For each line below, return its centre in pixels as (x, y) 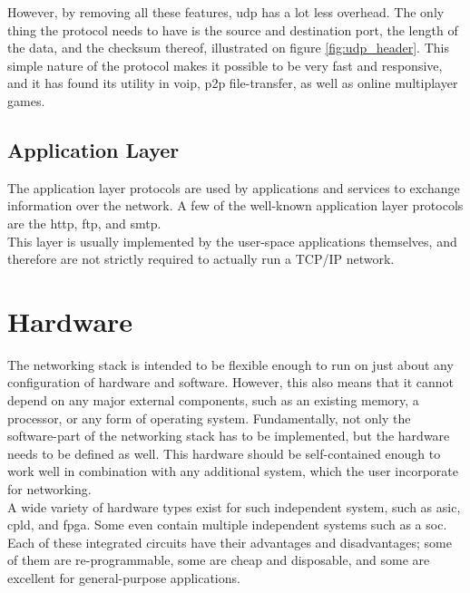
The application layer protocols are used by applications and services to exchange (234, 187)
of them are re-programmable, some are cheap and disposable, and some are (219, 560)
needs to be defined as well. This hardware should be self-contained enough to (224, 453)
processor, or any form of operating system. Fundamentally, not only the (209, 418)
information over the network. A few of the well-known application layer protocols (235, 205)
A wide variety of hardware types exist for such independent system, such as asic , (234, 506)
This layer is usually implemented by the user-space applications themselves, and (232, 241)
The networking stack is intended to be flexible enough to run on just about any (230, 364)
